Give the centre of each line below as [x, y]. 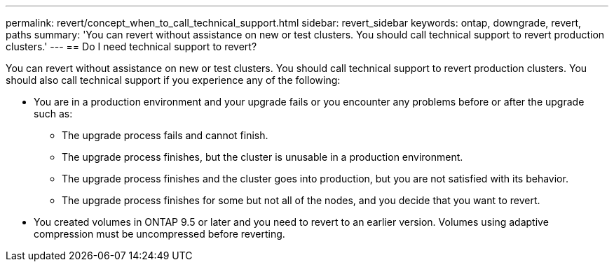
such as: [53, 114]
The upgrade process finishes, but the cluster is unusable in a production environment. [262, 157]
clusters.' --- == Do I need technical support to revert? [131, 46]
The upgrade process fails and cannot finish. [165, 135]
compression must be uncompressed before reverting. [159, 234]
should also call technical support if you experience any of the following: [173, 80]
